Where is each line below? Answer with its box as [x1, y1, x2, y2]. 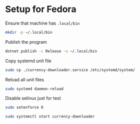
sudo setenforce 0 [5, 105, 43, 110]
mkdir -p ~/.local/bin [5, 30, 52, 35]
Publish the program [5, 39, 47, 45]
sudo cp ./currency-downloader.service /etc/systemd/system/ [5, 67, 135, 72]
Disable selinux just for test [5, 95, 61, 101]
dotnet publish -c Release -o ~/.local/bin [5, 49, 97, 54]
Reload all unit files [5, 76, 44, 82]
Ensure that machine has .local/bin [5, 20, 80, 26]
